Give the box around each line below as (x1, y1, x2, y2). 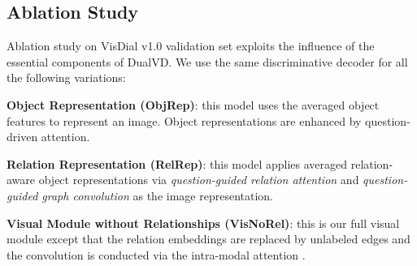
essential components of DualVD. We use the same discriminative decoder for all (7, 53, 408, 70)
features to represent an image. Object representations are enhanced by (7, 112, 362, 129)
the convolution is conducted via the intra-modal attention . (7, 246, 306, 263)
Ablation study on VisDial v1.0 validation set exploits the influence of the (7, 37, 375, 54)
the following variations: (7, 69, 126, 86)
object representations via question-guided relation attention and (38, 171, 359, 188)
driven (7, 128, 38, 145)
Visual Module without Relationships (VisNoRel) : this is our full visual (7, 214, 400, 231)
